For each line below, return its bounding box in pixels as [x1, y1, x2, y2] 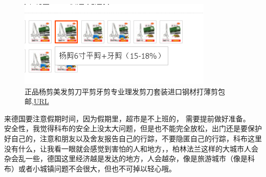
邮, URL [25, 96, 49, 107]
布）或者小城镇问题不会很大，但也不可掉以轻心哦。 [4, 163, 176, 173]
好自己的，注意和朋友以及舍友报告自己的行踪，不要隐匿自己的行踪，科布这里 [4, 133, 262, 143]
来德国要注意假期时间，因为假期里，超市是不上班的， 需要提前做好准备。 [4, 113, 250, 123]
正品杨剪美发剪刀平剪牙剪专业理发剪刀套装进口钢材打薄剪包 [25, 86, 225, 96]
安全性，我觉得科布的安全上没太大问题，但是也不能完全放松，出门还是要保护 [4, 123, 262, 134]
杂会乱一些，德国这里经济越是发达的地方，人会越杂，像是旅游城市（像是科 [4, 153, 255, 164]
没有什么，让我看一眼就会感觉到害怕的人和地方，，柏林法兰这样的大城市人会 [4, 143, 258, 154]
